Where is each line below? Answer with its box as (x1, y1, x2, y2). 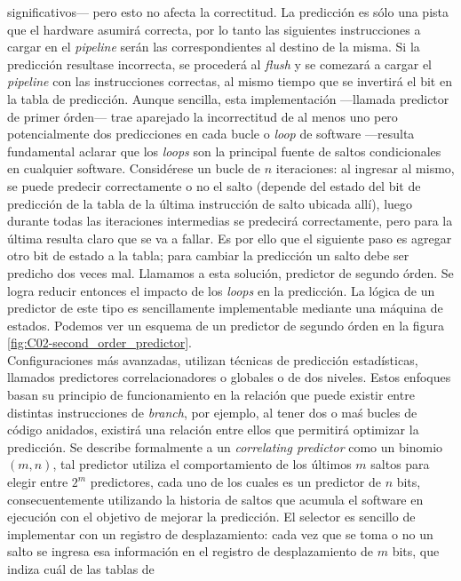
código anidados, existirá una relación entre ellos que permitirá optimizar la (7, 420, 419, 439)
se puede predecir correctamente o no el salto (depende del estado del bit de (7, 176, 421, 195)
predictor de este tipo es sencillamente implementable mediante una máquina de (7, 298, 443, 317)
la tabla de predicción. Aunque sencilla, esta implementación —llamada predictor (7, 89, 449, 107)
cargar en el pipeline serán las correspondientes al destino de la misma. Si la (7, 37, 420, 56)
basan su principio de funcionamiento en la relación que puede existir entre (7, 386, 415, 404)
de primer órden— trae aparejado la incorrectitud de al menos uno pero (7, 107, 398, 125)
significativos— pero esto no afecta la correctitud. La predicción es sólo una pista (7, 3, 449, 20)
